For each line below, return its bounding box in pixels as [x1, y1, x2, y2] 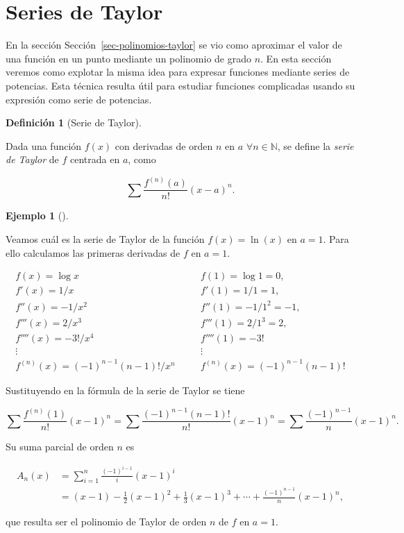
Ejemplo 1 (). [6, 208, 69, 223]
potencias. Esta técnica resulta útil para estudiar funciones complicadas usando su [6, 78, 355, 92]
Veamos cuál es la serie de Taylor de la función [6, 231, 205, 246]
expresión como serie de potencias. [6, 92, 152, 106]
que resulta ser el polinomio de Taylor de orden [6, 514, 207, 529]
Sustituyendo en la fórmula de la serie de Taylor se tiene [6, 382, 245, 397]
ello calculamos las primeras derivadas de [6, 245, 180, 260]
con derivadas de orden [115, 138, 213, 153]
